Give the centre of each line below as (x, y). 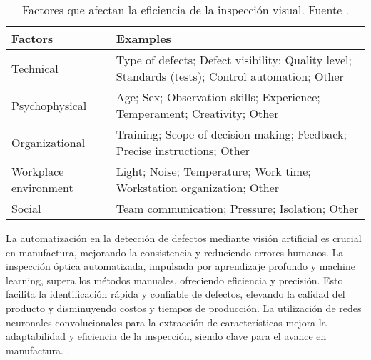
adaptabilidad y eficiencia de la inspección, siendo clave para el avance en (166, 336)
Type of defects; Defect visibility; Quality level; (234, 60)
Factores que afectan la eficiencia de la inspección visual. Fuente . (185, 10)
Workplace (38, 171)
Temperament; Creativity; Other (197, 113)
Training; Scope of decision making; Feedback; (231, 134)
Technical (35, 68)
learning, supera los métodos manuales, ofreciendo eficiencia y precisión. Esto (174, 280)
